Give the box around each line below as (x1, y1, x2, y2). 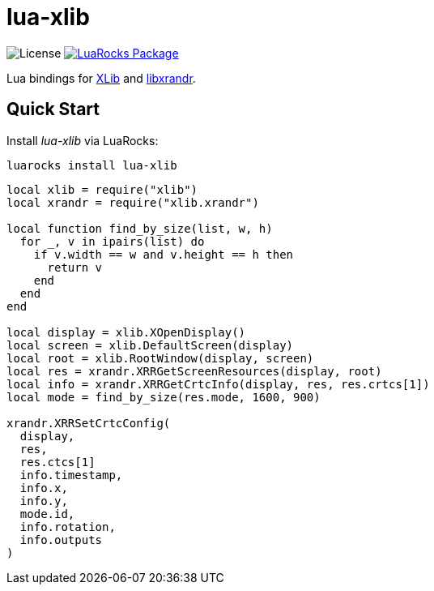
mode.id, (19, 507, 75, 520)
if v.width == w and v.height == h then (33, 247, 294, 261)
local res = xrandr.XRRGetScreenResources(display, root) (6, 364, 382, 378)
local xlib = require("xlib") (6, 182, 198, 196)
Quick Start (6, 99, 100, 120)
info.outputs (19, 533, 103, 546)
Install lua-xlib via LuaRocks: (6, 133, 159, 148)
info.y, (19, 494, 68, 507)
